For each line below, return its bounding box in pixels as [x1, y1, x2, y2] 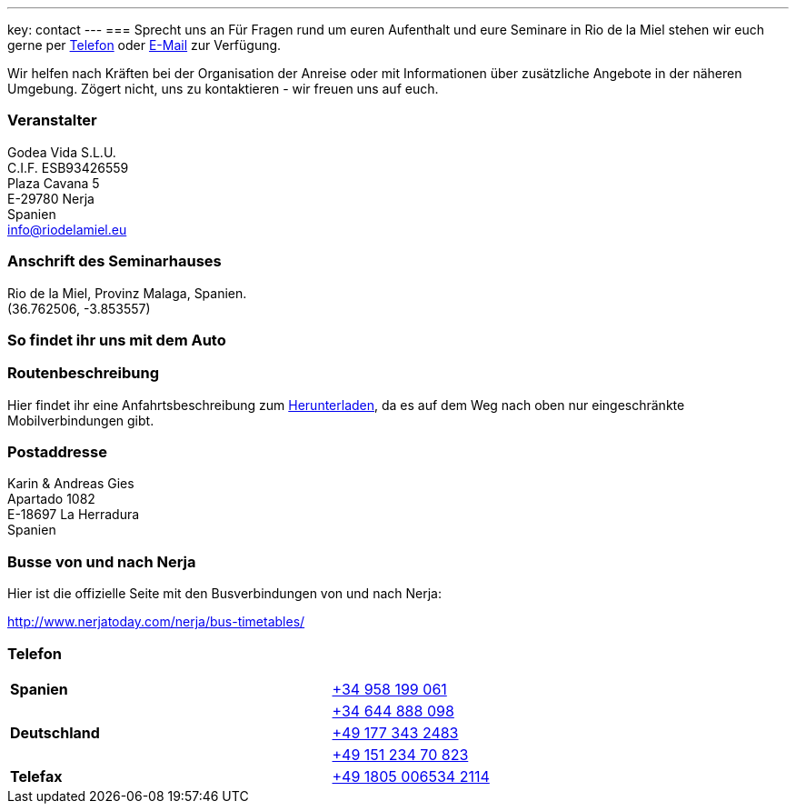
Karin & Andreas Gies [7, 476, 134, 492]
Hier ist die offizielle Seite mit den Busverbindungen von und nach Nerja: [7, 586, 442, 602]
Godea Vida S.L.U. [7, 144, 116, 160]
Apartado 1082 [7, 491, 95, 507]
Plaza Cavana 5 [7, 175, 100, 191]
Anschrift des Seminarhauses [7, 252, 222, 271]
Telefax [10, 766, 63, 786]
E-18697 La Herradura [7, 506, 140, 523]
